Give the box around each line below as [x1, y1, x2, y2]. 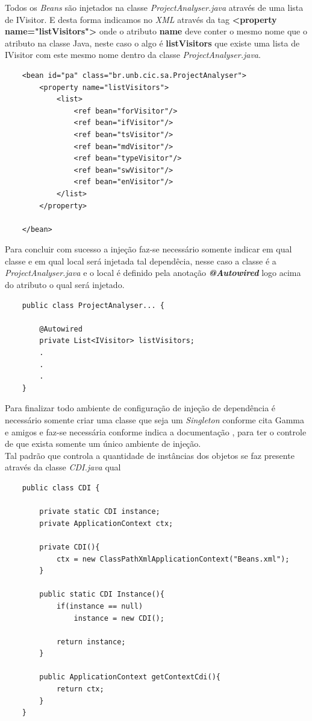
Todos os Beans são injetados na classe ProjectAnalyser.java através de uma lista [5, 1, 304, 13]
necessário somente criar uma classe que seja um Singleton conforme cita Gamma [5, 414, 305, 426]
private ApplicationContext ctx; [39, 519, 173, 528]
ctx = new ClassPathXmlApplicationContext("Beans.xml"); [56, 554, 290, 563]
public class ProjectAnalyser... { [22, 301, 164, 310]
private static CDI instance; [39, 507, 160, 516]
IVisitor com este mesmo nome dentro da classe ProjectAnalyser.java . [5, 48, 261, 61]
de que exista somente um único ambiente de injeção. [5, 437, 201, 450]
